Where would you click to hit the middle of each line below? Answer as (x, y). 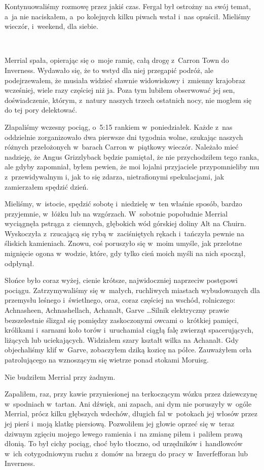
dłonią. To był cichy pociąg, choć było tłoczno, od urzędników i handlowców (124, 443)
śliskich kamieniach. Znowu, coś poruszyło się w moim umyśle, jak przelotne (123, 243)
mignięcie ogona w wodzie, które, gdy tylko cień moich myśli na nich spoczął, (125, 253)
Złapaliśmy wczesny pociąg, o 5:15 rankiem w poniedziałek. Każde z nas (119, 126)
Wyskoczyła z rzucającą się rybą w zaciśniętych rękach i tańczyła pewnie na (124, 233)
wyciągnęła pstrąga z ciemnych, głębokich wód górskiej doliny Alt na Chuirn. (125, 223)
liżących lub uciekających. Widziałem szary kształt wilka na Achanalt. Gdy (122, 339)
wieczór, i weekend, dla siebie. (51, 26)
